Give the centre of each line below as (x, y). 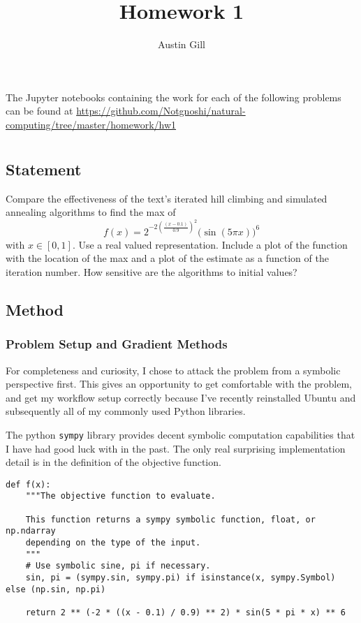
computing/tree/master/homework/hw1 (91, 124)
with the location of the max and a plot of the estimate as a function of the (167, 258)
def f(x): (28, 484)
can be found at (39, 111)
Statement (44, 169)
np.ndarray (31, 531)
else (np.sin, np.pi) (56, 589)
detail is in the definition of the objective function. (113, 462)
